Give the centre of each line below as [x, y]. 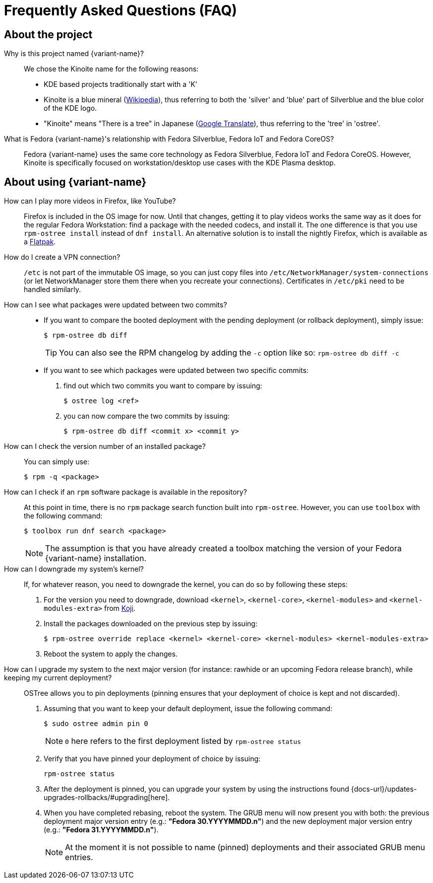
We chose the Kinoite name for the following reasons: [111, 69]
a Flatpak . [40, 242]
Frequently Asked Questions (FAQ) [121, 10]
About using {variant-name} [75, 182]
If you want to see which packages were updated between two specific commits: [176, 370]
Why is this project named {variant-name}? [74, 54]
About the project [48, 34]
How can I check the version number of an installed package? [105, 446]
